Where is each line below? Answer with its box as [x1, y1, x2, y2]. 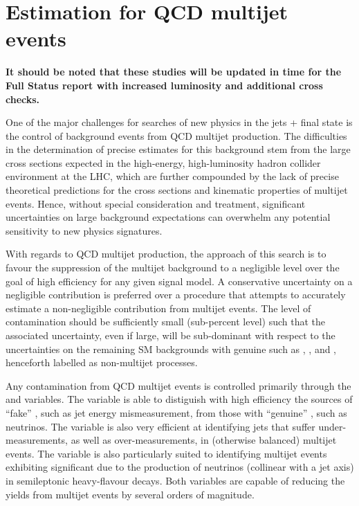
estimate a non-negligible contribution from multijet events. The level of [6, 300, 311, 315]
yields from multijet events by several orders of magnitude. [6, 487, 255, 501]
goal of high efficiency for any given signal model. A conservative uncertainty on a [6, 273, 353, 288]
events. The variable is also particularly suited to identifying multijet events [6, 446, 327, 460]
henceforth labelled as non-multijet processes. [6, 355, 198, 370]
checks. [6, 91, 40, 106]
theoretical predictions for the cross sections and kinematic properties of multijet [6, 183, 348, 197]
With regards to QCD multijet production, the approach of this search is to [6, 246, 326, 261]
